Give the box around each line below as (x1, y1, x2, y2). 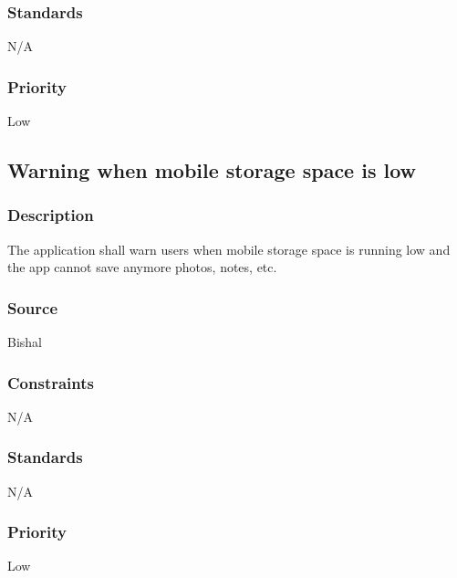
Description (7, 204, 94, 226)
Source (7, 296, 58, 319)
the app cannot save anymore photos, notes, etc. (7, 257, 277, 277)
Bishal (7, 332, 42, 352)
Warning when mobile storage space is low (7, 156, 417, 184)
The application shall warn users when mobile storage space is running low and (7, 239, 451, 258)
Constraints (7, 371, 94, 394)
